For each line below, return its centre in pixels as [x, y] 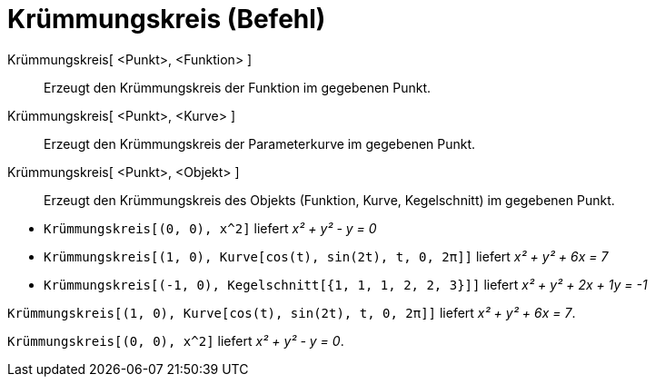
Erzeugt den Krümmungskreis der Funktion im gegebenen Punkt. [238, 87]
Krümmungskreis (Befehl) [167, 19]
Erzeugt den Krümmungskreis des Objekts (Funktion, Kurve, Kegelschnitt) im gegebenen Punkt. [329, 200]
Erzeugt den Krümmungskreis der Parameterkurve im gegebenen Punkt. [260, 143]
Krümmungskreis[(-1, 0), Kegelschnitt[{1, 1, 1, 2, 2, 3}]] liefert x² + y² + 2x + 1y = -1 [346, 284]
